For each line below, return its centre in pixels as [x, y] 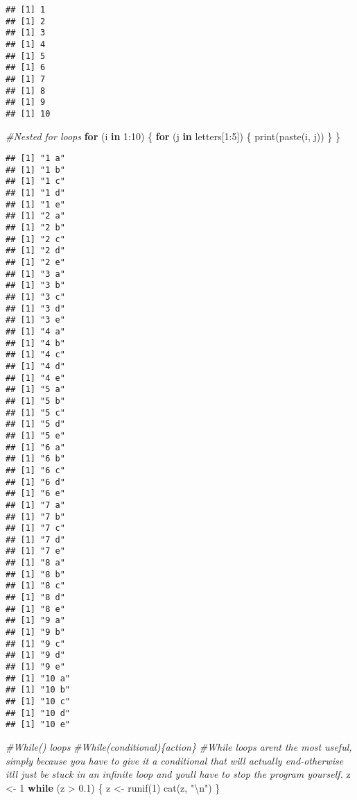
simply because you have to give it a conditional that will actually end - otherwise [175, 760]
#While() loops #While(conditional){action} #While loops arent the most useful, [179, 746]
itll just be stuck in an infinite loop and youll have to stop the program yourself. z [178, 774]
